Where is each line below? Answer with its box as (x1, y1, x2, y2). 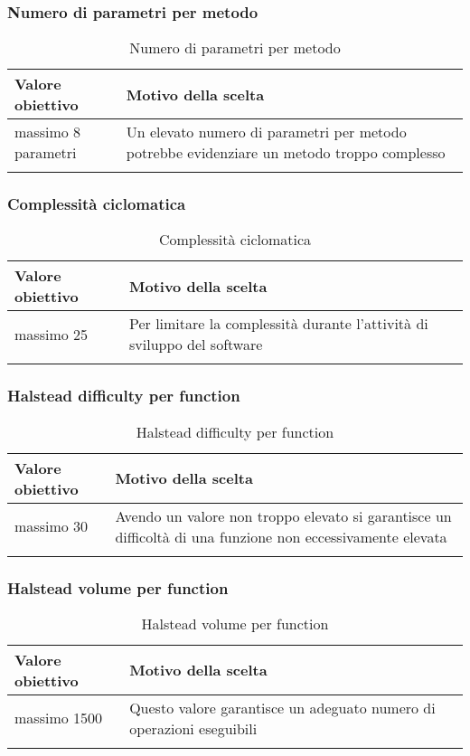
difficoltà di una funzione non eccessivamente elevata (115, 525, 447, 547)
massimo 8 (14, 121, 81, 143)
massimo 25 (14, 323, 89, 345)
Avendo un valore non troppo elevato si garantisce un (115, 505, 452, 526)
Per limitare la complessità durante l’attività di (128, 313, 428, 335)
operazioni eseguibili (129, 717, 258, 739)
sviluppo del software (128, 334, 263, 355)
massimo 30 (14, 515, 89, 537)
